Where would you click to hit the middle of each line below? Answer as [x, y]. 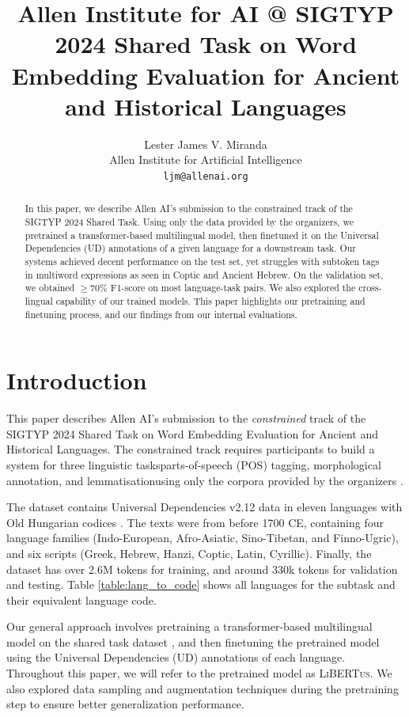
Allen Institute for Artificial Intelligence [206, 159]
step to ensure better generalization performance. [125, 704]
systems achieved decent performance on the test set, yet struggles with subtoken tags [202, 261]
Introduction [77, 380]
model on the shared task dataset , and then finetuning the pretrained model [193, 641]
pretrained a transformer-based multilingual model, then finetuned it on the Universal [202, 235]
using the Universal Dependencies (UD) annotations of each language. [176, 657]
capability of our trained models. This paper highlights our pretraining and [210, 300]
